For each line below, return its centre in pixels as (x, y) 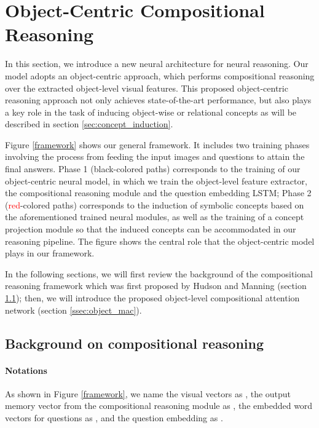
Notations (26, 370)
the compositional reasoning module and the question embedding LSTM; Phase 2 (158, 193)
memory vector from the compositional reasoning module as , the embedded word (159, 406)
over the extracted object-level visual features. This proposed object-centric (147, 88)
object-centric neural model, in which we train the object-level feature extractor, (156, 180)
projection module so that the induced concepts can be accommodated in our (151, 229)
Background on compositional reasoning (135, 343)
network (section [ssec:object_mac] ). (73, 310)
